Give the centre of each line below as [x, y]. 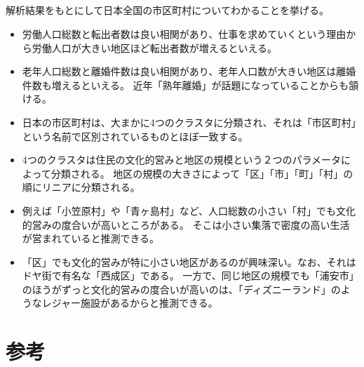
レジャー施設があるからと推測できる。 [130, 303]
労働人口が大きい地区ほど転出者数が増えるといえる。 [154, 47]
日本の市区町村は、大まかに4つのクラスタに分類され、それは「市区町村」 [189, 122]
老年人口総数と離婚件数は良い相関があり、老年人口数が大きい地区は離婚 [189, 71]
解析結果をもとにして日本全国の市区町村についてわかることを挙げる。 [167, 10]
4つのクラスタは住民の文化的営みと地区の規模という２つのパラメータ [182, 160]
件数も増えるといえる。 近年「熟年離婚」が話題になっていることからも [185, 85]
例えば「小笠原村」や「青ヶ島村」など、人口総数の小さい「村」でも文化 [189, 210]
